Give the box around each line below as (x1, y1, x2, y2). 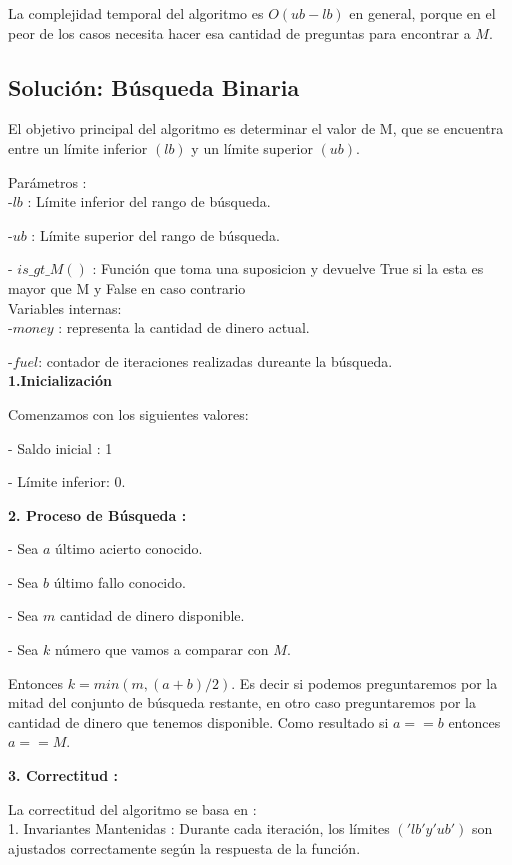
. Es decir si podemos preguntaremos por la (231, 672, 498, 693)
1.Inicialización (8, 370, 113, 391)
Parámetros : (8, 171, 87, 192)
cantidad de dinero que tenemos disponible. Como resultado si (8, 711, 389, 732)
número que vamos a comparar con (54, 639, 269, 660)
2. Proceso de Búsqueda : (8, 504, 187, 525)
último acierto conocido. (55, 538, 203, 559)
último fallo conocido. (53, 571, 186, 592)
